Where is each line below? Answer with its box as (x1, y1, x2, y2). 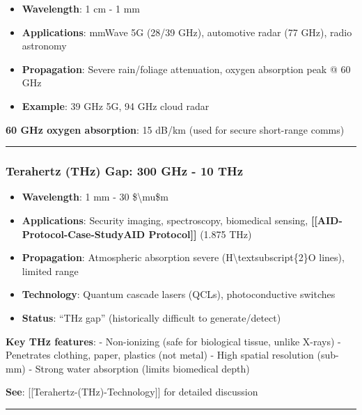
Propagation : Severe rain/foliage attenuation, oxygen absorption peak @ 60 (22, 61, 351, 76)
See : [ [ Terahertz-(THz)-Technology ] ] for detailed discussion (6, 384, 258, 399)
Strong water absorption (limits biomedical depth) (35, 361, 250, 375)
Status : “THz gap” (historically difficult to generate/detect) (22, 310, 281, 324)
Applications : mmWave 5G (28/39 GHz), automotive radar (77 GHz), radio (22, 24, 352, 39)
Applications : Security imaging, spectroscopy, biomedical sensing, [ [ (22, 212, 317, 227)
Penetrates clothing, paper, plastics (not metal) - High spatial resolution (6, 347, 314, 362)
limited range (22, 263, 79, 278)
